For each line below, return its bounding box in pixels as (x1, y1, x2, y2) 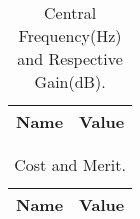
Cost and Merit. (14, 153, 126, 176)
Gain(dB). (34, 70, 106, 93)
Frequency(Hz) (18, 24, 122, 47)
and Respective (17, 47, 123, 70)
